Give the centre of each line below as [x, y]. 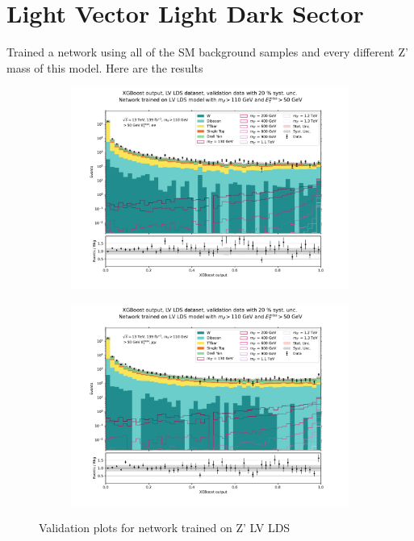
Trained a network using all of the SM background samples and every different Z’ [207, 52]
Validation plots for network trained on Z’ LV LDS [165, 528]
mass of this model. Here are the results [105, 67]
